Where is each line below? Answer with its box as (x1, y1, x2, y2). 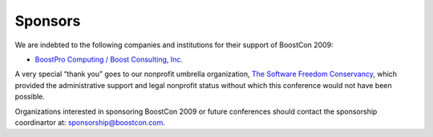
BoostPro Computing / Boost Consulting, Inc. (34, 54, 184, 64)
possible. (14, 92, 46, 102)
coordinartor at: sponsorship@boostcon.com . (14, 117, 166, 127)
